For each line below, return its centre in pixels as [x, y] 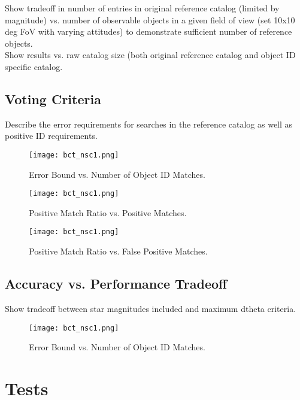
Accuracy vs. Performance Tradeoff [116, 284]
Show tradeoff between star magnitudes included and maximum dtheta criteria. [151, 308]
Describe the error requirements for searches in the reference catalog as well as [149, 124]
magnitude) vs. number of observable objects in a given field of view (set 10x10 [150, 19]
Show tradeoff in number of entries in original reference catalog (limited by [142, 8]
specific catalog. [34, 66]
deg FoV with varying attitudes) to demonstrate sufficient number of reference [149, 31]
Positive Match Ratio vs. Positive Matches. [108, 212]
